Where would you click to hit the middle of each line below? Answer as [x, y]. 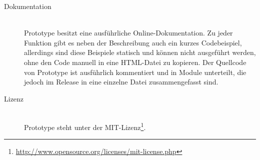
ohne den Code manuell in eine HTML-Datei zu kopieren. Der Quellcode [135, 62]
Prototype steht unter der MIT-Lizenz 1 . [85, 126]
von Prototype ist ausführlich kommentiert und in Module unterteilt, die [135, 72]
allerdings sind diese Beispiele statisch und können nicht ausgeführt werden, [140, 52]
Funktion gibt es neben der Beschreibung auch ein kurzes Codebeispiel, [133, 42]
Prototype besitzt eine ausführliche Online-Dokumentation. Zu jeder [128, 33]
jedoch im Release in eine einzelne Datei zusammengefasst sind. [121, 82]
